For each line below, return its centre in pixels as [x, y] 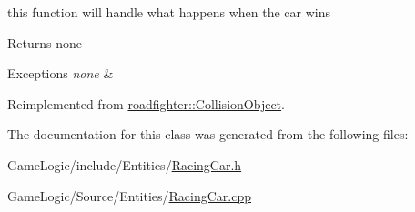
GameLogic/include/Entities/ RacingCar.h [125, 164]
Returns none [45, 42]
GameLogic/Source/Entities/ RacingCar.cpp [130, 195]
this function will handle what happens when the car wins [169, 12]
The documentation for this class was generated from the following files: [208, 134]
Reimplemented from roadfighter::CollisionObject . [146, 103]
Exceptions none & [61, 73]
